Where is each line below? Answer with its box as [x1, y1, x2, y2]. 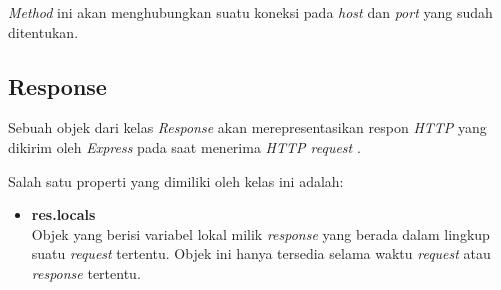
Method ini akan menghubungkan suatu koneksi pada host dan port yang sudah [8, 2, 493, 22]
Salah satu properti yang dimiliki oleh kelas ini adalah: [8, 170, 344, 191]
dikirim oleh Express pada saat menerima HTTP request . [8, 136, 361, 157]
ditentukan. [8, 21, 79, 42]
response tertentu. [31, 262, 141, 283]
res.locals [31, 204, 96, 225]
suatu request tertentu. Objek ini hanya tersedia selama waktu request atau [31, 243, 491, 264]
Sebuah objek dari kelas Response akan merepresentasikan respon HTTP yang [8, 117, 487, 138]
